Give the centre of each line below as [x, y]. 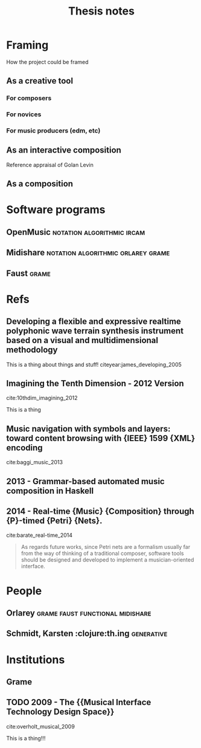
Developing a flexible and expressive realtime [94, 322]
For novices [24, 114]
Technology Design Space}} [60, 712]
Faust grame [29, 273]
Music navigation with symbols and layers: [88, 429]
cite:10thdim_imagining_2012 [42, 398]
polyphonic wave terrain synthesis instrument [95, 331]
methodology [32, 350]
